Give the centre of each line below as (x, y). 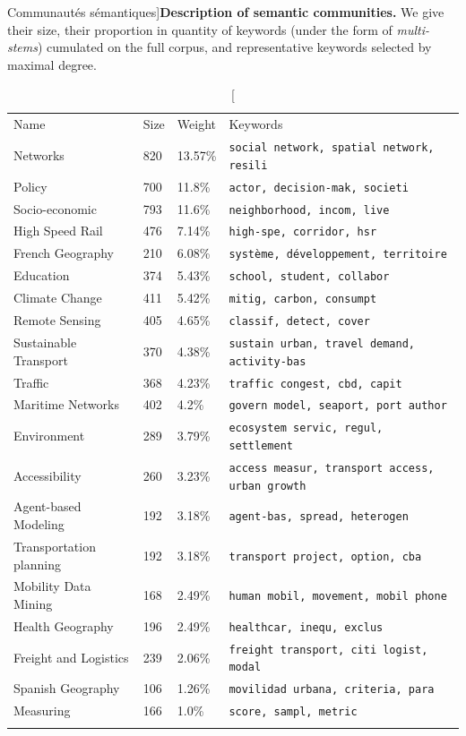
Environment (49, 436)
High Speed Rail (58, 231)
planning (37, 564)
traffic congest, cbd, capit (315, 384)
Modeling (39, 524)
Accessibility (47, 475)
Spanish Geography (67, 688)
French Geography (64, 253)
